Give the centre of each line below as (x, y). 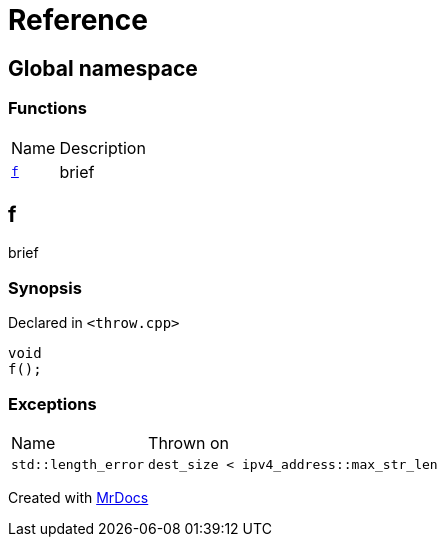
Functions (47, 108)
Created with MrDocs (78, 497)
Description (102, 147)
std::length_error (78, 464)
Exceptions (52, 403)
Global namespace (103, 68)
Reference (78, 20)
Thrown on (189, 442)
